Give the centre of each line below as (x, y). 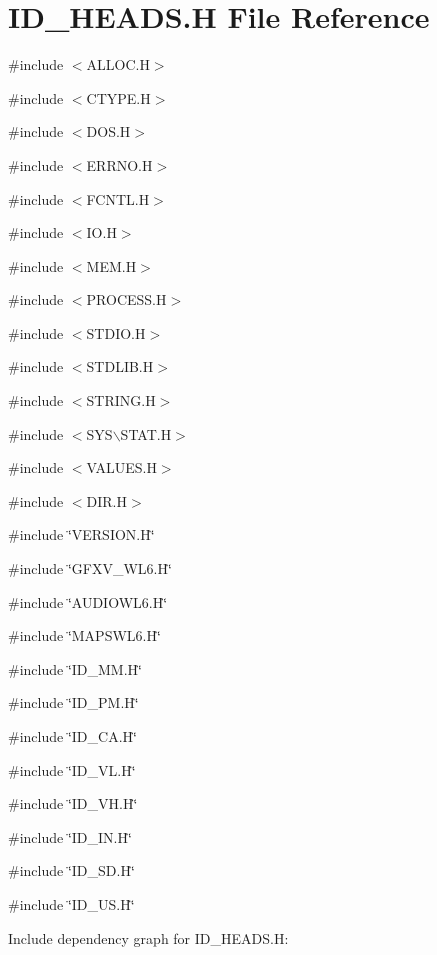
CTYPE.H (118, 97)
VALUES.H (121, 467)
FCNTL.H (118, 198)
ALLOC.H (118, 64)
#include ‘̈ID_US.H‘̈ (71, 903)
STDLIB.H (120, 366)
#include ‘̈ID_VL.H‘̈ (72, 769)
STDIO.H (116, 332)
